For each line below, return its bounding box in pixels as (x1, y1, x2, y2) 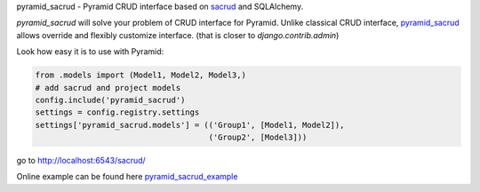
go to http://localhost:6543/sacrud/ (16, 156, 146, 166)
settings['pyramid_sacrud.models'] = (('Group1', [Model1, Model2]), (35, 120, 345, 130)
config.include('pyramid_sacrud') (35, 94, 186, 105)
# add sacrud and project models (35, 83, 181, 92)
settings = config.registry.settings (35, 108, 200, 117)
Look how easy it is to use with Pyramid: (16, 46, 164, 57)
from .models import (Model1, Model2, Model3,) (35, 70, 246, 80)
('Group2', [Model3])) (208, 132, 308, 142)
